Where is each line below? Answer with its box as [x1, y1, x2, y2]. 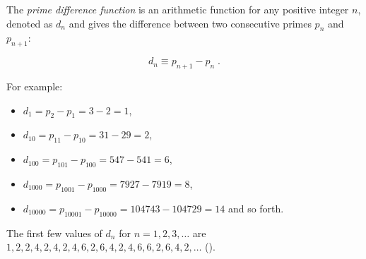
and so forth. [228, 200, 284, 215]
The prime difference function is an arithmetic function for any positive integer [6, 2, 349, 16]
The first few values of [6, 225, 102, 240]
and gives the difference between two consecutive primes [69, 16, 312, 30]
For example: [6, 78, 63, 93]
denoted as [6, 16, 53, 30]
